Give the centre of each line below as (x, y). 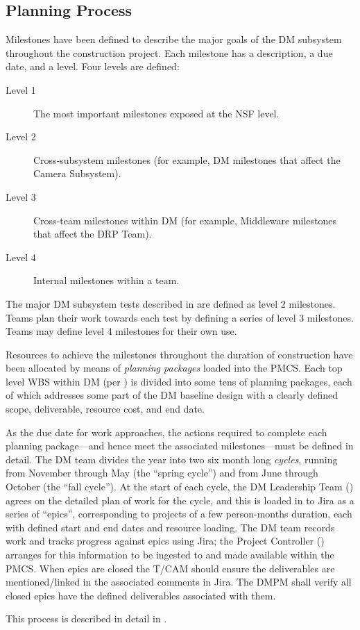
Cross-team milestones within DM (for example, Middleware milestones (185, 220)
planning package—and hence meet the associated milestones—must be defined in (180, 446)
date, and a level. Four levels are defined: (93, 66)
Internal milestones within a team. (106, 280)
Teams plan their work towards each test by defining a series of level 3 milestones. (180, 317)
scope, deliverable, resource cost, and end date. (105, 409)
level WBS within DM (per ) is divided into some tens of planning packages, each (179, 381)
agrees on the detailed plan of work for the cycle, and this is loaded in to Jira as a (180, 500)
